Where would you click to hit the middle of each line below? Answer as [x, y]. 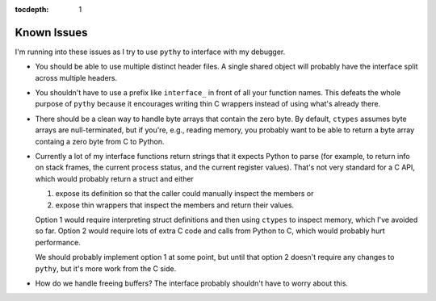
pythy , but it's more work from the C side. [106, 268]
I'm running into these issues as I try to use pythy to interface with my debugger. [150, 52]
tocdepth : [32, 9]
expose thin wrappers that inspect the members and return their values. [175, 205]
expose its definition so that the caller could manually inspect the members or [184, 194]
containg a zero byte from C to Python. [100, 141]
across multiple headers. [76, 77]
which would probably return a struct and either [114, 178]
